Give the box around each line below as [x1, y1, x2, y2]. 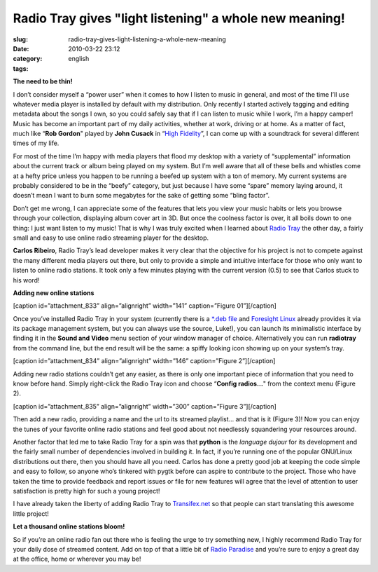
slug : [13, 35, 28, 43]
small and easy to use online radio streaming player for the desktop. [13, 233, 209, 242]
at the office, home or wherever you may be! [13, 554, 141, 564]
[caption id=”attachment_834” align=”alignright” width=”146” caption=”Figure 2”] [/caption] [13, 357, 276, 365]
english [68, 55, 90, 63]
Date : [13, 44, 29, 53]
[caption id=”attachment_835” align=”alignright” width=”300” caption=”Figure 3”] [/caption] [13, 402, 276, 410]
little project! [13, 509, 49, 518]
